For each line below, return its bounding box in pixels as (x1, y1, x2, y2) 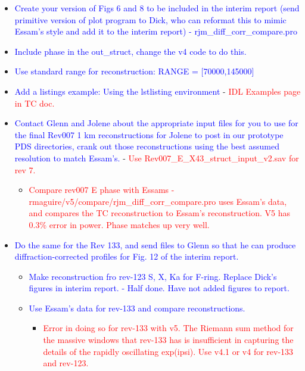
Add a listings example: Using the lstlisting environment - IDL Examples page (14, 85, 301, 97)
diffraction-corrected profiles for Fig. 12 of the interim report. (14, 250, 239, 263)
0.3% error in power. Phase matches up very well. (29, 218, 210, 230)
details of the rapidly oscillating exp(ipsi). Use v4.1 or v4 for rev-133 (43, 345, 294, 357)
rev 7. (14, 163, 36, 176)
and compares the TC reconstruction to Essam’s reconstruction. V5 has (29, 207, 290, 219)
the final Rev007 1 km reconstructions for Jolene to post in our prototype (14, 128, 284, 141)
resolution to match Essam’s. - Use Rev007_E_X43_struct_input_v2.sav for (14, 151, 299, 164)
